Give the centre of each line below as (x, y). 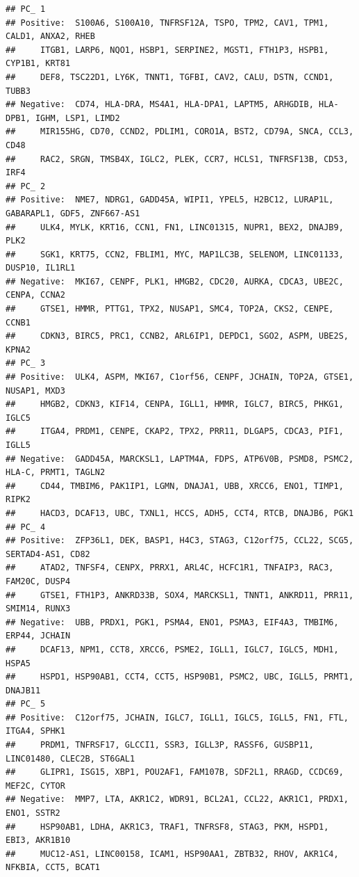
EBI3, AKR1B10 (38, 840)
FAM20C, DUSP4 (38, 581)
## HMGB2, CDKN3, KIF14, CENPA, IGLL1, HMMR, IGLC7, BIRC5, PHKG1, (175, 404)
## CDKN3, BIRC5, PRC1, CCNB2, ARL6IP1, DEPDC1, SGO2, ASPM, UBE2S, (177, 336)
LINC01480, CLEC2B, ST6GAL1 (70, 758)
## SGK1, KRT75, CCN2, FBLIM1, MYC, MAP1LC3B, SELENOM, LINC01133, (175, 254)
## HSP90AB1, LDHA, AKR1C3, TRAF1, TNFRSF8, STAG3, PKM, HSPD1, (167, 827)
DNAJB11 (23, 690)
